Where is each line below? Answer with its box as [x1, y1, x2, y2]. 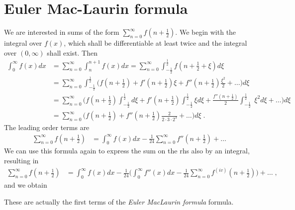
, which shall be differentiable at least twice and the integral [64, 38, 247, 48]
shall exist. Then [47, 47, 98, 58]
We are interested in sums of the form [4, 27, 119, 37]
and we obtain [4, 179, 47, 190]
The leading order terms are [4, 122, 90, 133]
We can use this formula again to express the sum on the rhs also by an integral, [4, 145, 250, 156]
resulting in [4, 155, 39, 166]
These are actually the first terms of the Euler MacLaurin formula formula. [4, 196, 234, 207]
